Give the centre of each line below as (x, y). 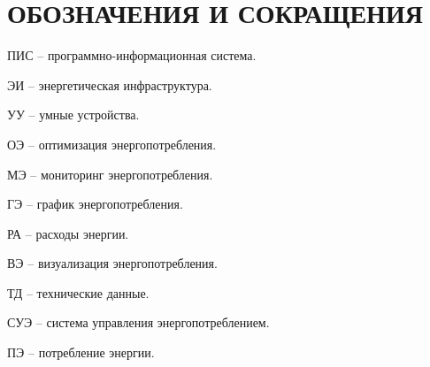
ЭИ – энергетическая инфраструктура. (110, 84)
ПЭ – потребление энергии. (81, 352)
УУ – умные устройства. (73, 115)
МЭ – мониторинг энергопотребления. (110, 174)
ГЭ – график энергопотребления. (95, 204)
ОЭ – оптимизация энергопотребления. (112, 144)
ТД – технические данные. (78, 292)
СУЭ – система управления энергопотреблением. (138, 322)
